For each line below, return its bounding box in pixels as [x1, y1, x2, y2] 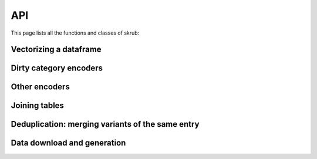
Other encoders [11, 82, 70, 92]
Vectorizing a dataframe [11, 45, 102, 55]
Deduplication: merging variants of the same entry [11, 119, 200, 129]
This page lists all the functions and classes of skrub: [11, 29, 140, 36]
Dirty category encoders [11, 63, 103, 73]
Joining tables [11, 100, 65, 111]
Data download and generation [11, 138, 126, 148]
